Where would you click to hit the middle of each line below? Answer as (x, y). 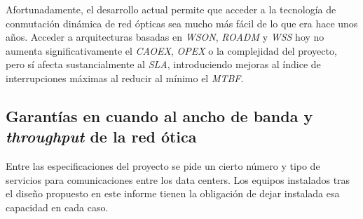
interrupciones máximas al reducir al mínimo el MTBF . (125, 78)
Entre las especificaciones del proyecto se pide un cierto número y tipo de (163, 166)
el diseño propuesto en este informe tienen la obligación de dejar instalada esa (173, 193)
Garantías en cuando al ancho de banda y (159, 115)
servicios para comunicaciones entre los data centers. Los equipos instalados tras (178, 179)
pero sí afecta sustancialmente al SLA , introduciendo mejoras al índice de (163, 64)
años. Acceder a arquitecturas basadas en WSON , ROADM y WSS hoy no (165, 37)
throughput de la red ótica (101, 137)
